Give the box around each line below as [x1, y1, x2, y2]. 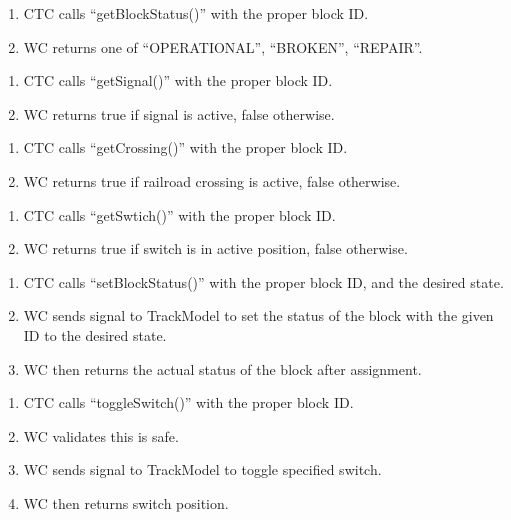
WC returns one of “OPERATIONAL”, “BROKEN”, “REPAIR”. [23, 36, 423, 57]
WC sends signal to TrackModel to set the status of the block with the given [23, 305, 494, 326]
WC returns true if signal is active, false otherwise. [23, 103, 335, 124]
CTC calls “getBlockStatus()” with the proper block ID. [23, 3, 369, 23]
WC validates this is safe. [23, 425, 179, 446]
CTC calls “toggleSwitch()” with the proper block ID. [23, 392, 354, 413]
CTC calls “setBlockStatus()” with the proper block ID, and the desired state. [23, 271, 504, 292]
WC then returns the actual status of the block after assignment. [23, 358, 422, 379]
